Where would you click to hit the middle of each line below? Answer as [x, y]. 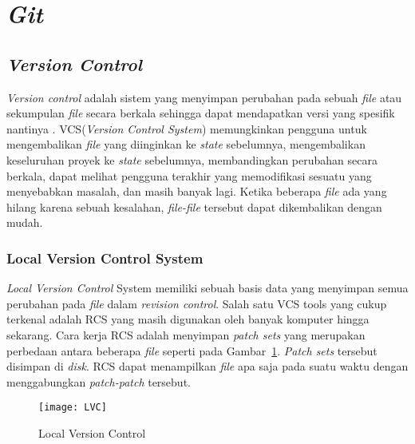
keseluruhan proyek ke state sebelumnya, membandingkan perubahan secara [192, 159]
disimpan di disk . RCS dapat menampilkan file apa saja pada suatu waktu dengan [207, 366]
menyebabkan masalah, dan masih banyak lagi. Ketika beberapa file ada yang [197, 191]
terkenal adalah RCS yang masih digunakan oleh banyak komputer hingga [188, 319]
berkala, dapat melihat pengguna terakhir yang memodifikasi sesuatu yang [189, 175]
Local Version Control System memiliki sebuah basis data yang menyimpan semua [207, 288]
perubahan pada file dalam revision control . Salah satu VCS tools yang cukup [197, 303]
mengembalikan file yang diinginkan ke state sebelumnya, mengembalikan [186, 144]
